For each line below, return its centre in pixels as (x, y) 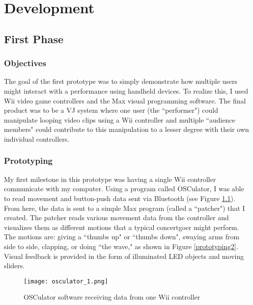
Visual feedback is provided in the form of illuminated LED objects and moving (124, 256)
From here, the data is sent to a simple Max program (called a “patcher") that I (125, 208)
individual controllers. (37, 139)
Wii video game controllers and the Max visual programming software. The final (125, 100)
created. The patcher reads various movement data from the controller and (116, 217)
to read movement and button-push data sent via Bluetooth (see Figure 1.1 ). (120, 198)
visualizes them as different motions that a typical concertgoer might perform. (122, 227)
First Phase (34, 38)
